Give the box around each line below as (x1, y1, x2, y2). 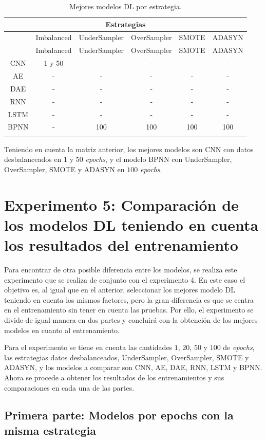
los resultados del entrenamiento (4, 234, 238, 255)
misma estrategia (4, 422, 96, 438)
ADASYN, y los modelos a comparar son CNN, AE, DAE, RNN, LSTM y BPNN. (4, 362, 262, 373)
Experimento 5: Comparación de (4, 194, 239, 215)
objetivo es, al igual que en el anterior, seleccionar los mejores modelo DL (4, 284, 235, 295)
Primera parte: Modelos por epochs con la (4, 407, 234, 423)
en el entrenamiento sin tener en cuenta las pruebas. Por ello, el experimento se (4, 304, 254, 315)
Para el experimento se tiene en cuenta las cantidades (4, 342, 173, 353)
